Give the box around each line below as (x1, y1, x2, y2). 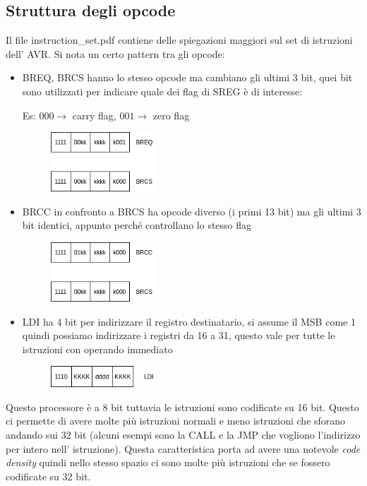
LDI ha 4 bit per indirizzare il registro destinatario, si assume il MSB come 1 (22, 314, 356, 328)
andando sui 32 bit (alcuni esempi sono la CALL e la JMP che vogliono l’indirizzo (6, 427, 361, 441)
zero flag (152, 107, 190, 122)
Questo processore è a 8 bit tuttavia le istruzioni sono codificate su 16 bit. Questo (6, 399, 359, 414)
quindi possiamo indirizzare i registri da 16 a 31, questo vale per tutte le (22, 328, 335, 343)
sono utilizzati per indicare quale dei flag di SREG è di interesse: (22, 83, 303, 98)
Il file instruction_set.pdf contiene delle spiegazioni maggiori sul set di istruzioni (6, 32, 353, 47)
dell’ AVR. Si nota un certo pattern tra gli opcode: (6, 46, 225, 61)
